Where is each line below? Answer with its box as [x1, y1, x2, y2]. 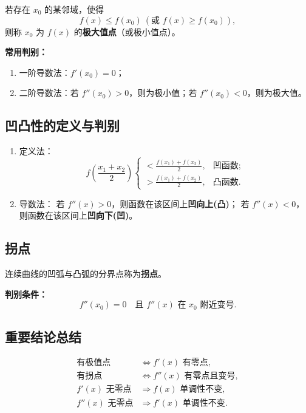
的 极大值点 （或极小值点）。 [73, 25, 180, 38]
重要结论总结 [5, 327, 81, 346]
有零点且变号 [184, 372, 236, 381]
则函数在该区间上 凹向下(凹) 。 [19, 209, 138, 222]
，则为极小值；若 [129, 86, 197, 99]
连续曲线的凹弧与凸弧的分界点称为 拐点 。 [5, 267, 166, 279]
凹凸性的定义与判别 [5, 116, 120, 135]
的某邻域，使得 [44, 3, 104, 15]
